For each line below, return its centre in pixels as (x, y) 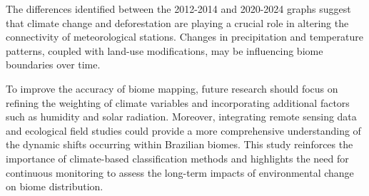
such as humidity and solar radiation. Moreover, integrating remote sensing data (181, 117)
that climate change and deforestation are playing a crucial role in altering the (177, 22)
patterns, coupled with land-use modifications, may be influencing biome (165, 50)
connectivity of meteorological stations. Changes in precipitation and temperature (184, 37)
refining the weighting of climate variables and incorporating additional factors (178, 102)
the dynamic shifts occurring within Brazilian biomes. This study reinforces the (180, 144)
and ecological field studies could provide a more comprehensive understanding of (183, 130)
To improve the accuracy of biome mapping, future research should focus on (172, 88)
